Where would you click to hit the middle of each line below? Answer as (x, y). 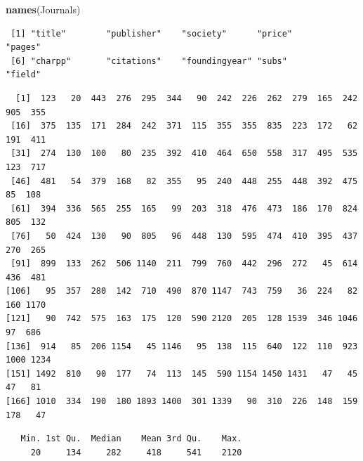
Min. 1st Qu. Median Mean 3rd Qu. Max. (131, 439)
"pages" (24, 47)
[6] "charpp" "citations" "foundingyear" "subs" (149, 61)
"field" (24, 75)
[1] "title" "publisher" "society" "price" (152, 33)
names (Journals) (43, 9)
